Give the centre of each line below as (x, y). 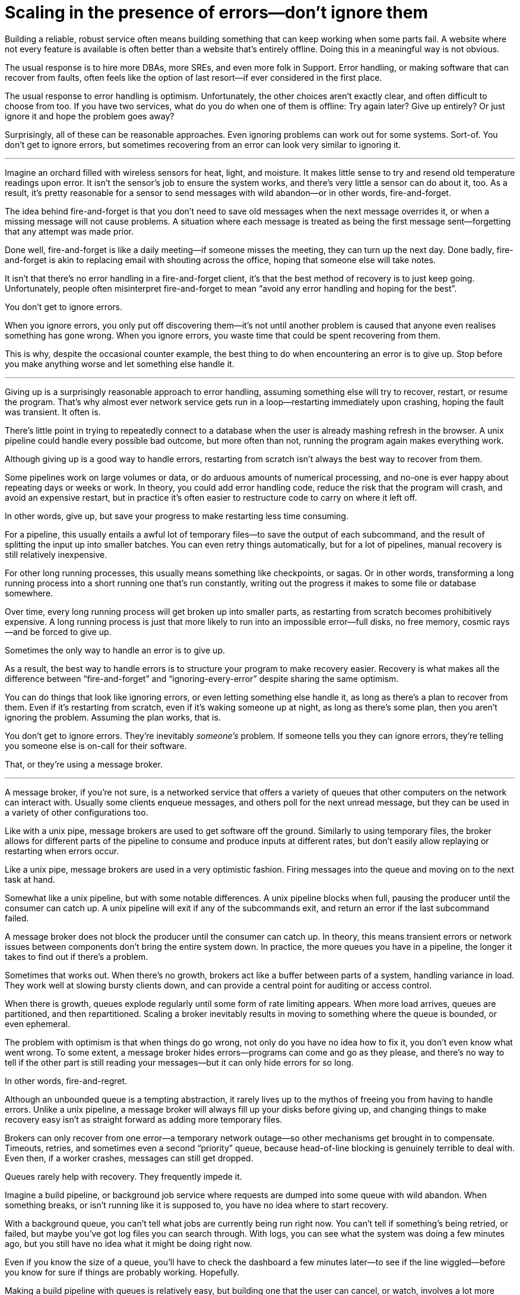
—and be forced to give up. (58, 631)
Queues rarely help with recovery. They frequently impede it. (123, 1176)
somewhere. (29, 593)
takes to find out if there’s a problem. (77, 956)
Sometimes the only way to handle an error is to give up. (115, 650)
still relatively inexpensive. (56, 554)
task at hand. (30, 879)
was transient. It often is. (53, 412)
